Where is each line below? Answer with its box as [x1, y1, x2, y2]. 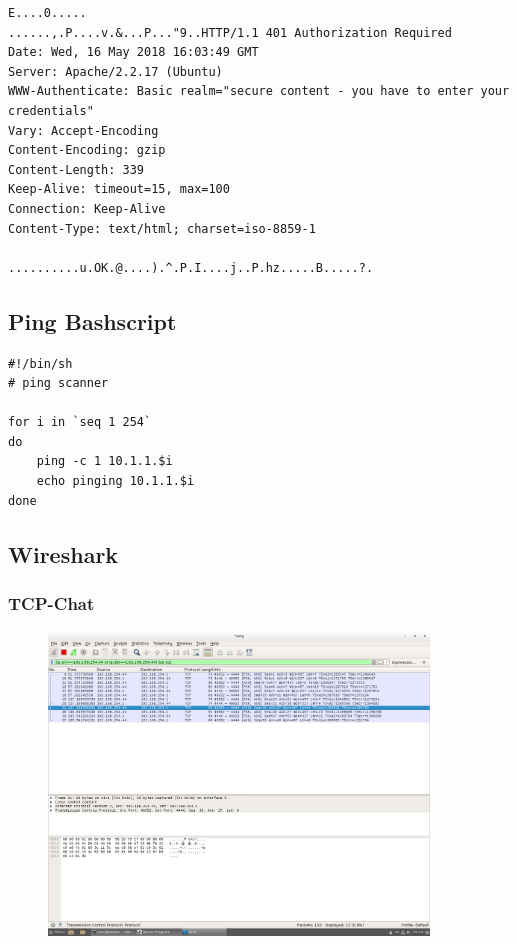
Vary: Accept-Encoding [8, 123, 159, 138]
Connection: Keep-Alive [8, 201, 166, 216]
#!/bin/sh [8, 356, 73, 371]
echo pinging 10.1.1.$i [36, 474, 195, 489]
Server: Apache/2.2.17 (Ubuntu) [8, 64, 223, 79]
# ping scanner [8, 376, 109, 391]
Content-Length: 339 [8, 162, 145, 177]
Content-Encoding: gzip [8, 143, 166, 158]
